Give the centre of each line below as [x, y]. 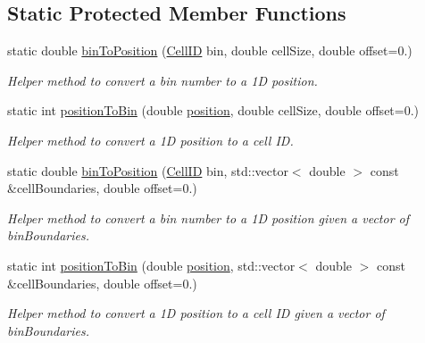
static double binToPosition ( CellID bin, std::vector [148, 170]
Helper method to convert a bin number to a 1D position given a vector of [208, 218]
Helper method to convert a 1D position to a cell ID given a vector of [196, 313]
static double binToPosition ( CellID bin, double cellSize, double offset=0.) [210, 50]
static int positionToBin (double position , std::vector [151, 265]
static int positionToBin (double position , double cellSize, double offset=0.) [213, 110]
